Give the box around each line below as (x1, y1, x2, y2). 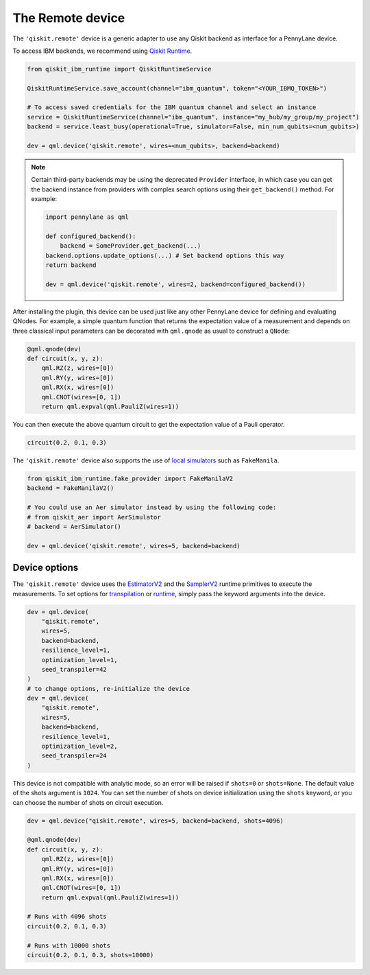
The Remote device (12, 10, 125, 25)
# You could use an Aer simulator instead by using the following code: (27, 504, 277, 511)
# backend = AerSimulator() (27, 522, 121, 530)
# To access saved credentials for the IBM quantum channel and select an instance (27, 104, 317, 111)
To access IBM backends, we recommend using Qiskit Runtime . (12, 47, 193, 55)
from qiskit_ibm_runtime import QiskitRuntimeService (27, 65, 212, 73)
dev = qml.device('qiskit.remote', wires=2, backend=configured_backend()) (45, 280, 306, 288)
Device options (12, 562, 79, 574)
